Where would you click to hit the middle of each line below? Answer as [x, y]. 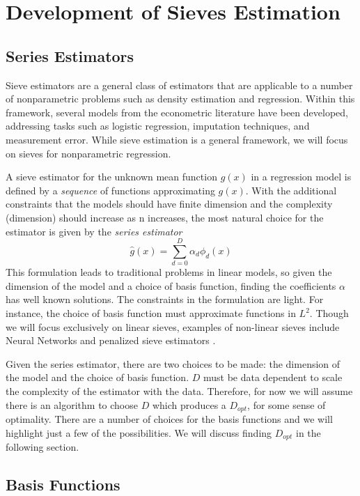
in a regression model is [301, 177]
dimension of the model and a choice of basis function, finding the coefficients [171, 285]
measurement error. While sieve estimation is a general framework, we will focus [177, 139]
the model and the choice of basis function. [97, 377]
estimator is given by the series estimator [94, 231]
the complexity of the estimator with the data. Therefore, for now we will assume [179, 390]
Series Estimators [70, 55]
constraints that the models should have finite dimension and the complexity [169, 204]
